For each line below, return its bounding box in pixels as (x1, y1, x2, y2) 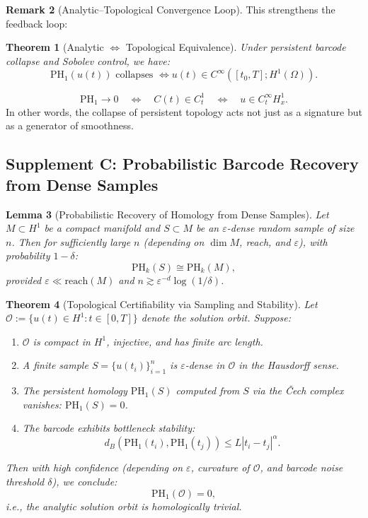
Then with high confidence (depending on (6, 460, 183, 475)
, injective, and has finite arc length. (106, 334, 263, 348)
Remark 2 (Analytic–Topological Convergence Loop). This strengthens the (6, 2, 335, 16)
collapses (115, 70, 154, 81)
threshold (6, 474, 45, 489)
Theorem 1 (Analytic (6, 40, 104, 54)
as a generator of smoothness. (6, 118, 134, 133)
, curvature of (190, 460, 250, 475)
